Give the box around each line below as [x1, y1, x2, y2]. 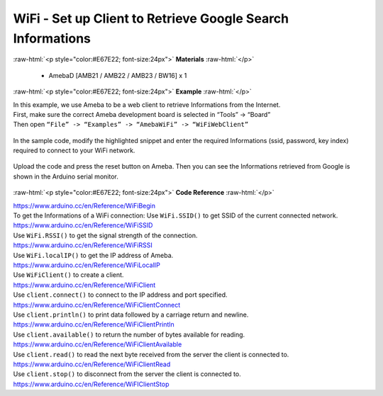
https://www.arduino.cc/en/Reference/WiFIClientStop [13, 380, 170, 388]
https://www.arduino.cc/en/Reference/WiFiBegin [13, 201, 156, 210]
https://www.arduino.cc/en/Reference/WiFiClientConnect [13, 300, 181, 309]
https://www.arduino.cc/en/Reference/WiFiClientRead [13, 360, 171, 368]
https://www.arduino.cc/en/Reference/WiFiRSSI [13, 241, 152, 249]
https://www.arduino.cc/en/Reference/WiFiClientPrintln [13, 320, 174, 329]
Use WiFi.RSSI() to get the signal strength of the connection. [13, 231, 198, 239]
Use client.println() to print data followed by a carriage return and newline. [13, 310, 249, 319]
